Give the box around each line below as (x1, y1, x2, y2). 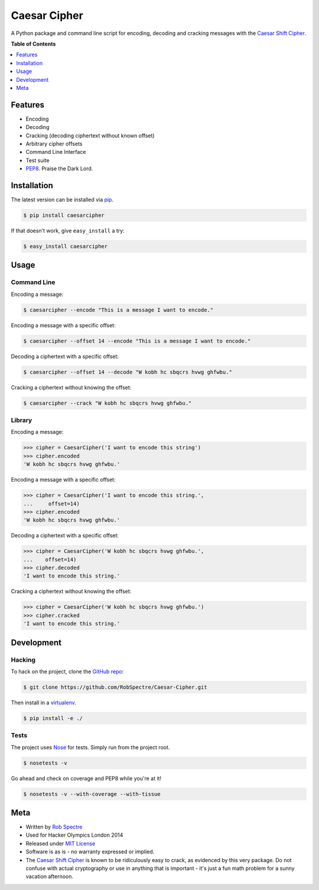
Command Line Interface (25, 149, 86, 156)
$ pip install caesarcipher (23, 212, 105, 219)
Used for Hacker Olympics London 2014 (25, 831, 123, 839)
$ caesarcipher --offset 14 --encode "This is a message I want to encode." (23, 337, 251, 344)
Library (11, 416, 32, 424)
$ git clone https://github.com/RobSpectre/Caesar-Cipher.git (23, 683, 207, 691)
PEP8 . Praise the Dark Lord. (25, 165, 93, 172)
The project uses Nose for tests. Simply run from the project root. (11, 743, 170, 751)
